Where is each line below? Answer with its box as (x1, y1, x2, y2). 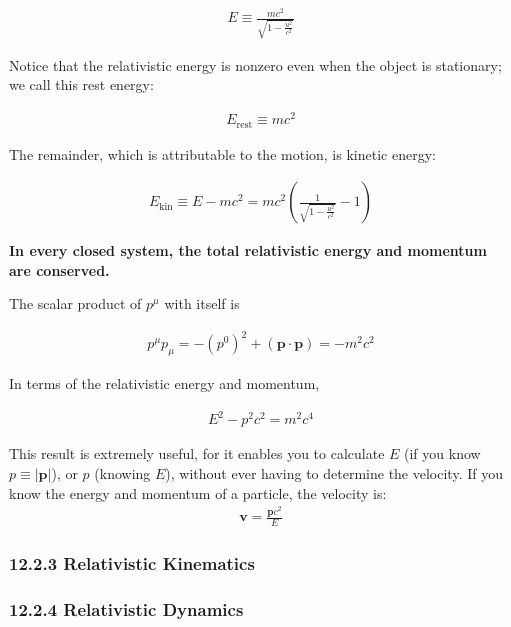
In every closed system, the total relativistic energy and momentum (9, 240, 487, 261)
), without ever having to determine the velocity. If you (165, 463, 503, 483)
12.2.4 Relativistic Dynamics (9, 596, 244, 621)
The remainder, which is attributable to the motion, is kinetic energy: (9, 143, 436, 164)
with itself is (164, 293, 240, 314)
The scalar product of (9, 293, 142, 314)
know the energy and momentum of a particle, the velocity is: (9, 482, 387, 503)
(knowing (94, 463, 151, 483)
